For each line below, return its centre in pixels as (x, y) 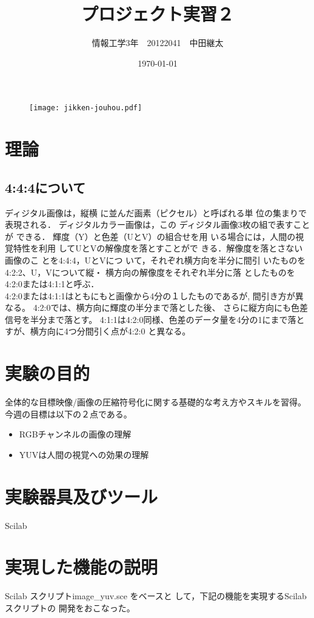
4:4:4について (45, 187)
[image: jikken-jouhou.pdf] (86, 108)
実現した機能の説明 (82, 567)
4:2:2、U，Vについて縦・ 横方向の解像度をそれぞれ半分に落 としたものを (150, 272)
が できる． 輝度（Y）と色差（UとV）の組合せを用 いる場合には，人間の (150, 236)
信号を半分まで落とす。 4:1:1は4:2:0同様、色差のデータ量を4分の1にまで (146, 319)
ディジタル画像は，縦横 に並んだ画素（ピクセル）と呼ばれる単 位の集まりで (156, 212)
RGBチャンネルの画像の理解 (75, 434)
